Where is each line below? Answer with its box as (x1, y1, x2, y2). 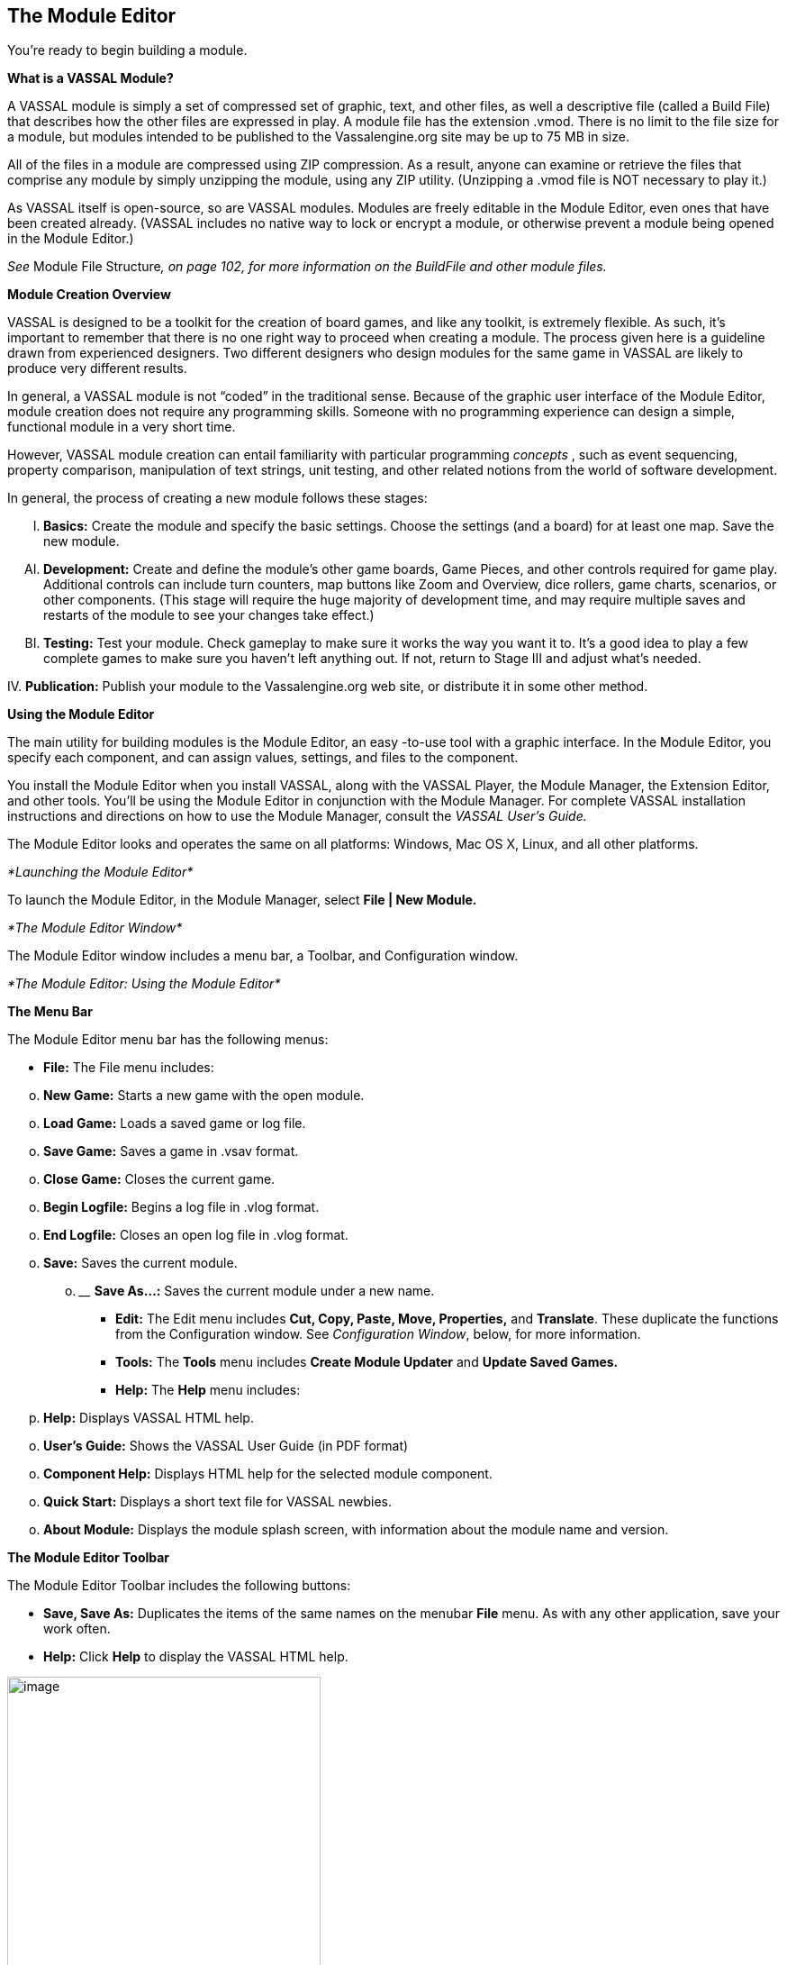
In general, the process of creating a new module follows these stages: (7, 490, 428, 506)
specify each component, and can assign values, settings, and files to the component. (7, 750, 519, 766)
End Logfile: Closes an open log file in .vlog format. (43, 1227, 348, 1243)
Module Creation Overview (7, 287, 171, 303)
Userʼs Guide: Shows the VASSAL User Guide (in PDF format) (43, 1438, 409, 1454)
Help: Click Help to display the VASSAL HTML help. (43, 1649, 348, 1665)
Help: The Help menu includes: (115, 1382, 301, 1398)
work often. (43, 1621, 111, 1637)
